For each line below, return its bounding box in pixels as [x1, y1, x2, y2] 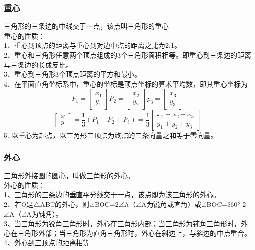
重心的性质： [4, 30, 45, 41]
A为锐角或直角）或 [141, 199, 202, 209]
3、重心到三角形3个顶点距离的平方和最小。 [4, 69, 141, 79]
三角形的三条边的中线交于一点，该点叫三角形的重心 [4, 21, 169, 31]
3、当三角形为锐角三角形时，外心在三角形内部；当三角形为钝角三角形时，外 [4, 218, 248, 228]
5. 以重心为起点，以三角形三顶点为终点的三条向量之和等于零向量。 [4, 130, 218, 140]
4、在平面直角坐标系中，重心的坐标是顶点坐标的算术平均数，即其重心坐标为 [4, 78, 248, 89]
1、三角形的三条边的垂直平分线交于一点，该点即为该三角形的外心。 [4, 189, 220, 200]
